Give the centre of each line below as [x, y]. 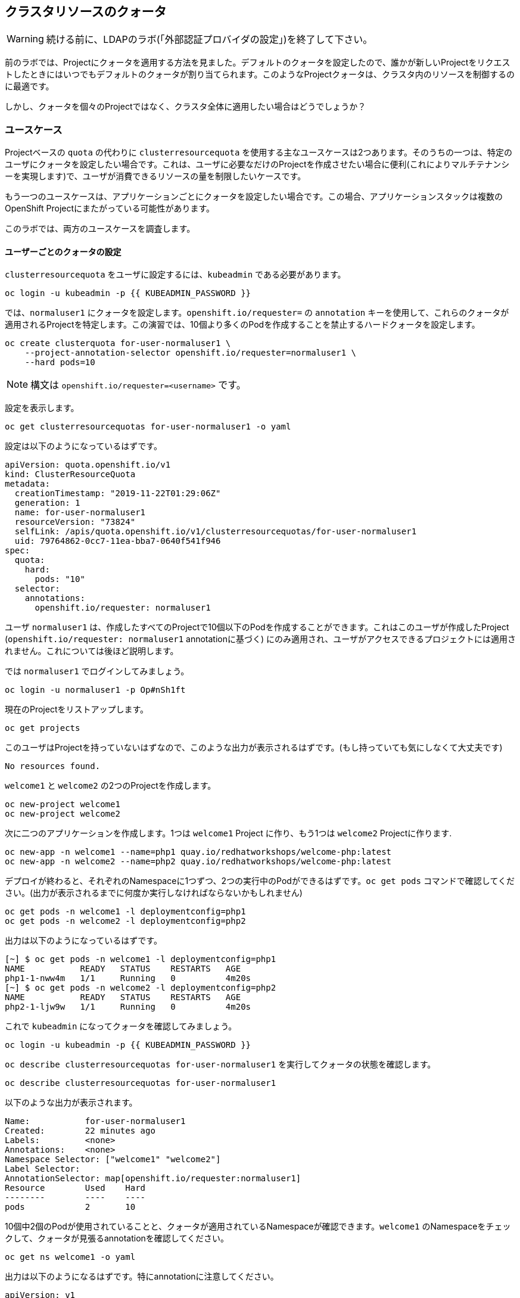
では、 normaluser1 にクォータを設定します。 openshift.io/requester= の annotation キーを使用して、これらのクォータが [257, 313]
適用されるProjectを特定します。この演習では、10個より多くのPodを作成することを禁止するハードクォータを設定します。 [242, 325]
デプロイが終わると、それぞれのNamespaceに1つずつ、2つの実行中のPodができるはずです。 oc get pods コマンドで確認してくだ [260, 881]
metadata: [27, 484]
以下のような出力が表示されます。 [71, 1103]
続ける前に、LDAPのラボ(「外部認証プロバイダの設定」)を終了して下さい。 [209, 40]
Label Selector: [43, 1169]
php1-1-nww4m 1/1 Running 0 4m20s [128, 978]
